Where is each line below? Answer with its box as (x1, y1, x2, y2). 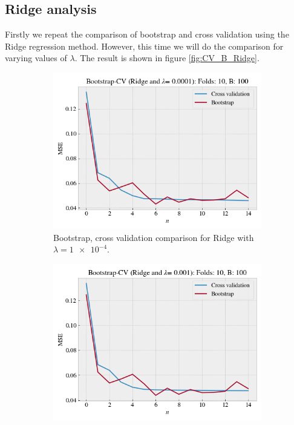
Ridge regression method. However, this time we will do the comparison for (5, 39, 284, 52)
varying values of (5, 51, 67, 64)
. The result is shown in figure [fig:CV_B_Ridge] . (74, 51, 260, 64)
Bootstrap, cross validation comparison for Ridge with (53, 231, 254, 243)
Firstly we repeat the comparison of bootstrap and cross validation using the (5, 28, 289, 41)
